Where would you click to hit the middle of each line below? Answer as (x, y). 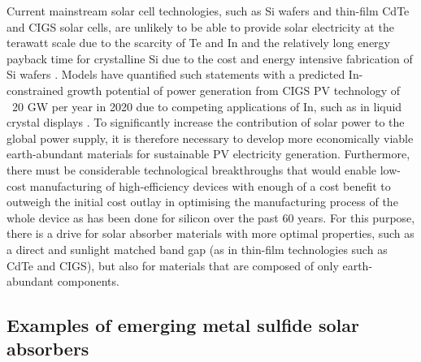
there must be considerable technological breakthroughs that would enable (192, 169)
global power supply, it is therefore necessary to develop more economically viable (210, 138)
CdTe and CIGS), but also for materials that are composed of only (173, 265)
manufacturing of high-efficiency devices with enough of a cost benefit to (210, 185)
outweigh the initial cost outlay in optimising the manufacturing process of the (202, 202)
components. (88, 281)
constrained (35, 90)
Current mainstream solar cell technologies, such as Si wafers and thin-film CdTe (208, 11)
